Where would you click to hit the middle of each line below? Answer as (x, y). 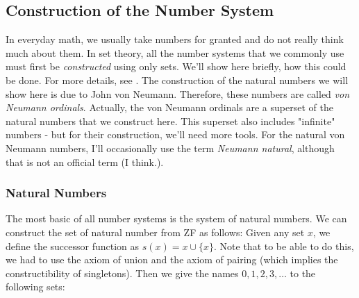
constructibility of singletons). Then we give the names (122, 273)
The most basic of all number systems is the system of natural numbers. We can (176, 218)
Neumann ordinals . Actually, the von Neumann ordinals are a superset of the (169, 107)
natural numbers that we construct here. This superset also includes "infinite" (170, 121)
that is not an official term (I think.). (85, 162)
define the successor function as (73, 246)
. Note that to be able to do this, (284, 246)
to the (303, 273)
